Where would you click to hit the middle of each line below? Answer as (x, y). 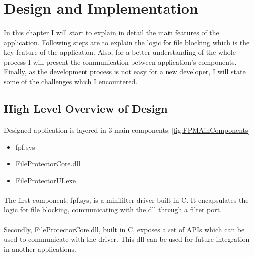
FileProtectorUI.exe (46, 180)
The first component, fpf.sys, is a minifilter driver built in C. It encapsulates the (126, 199)
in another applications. (40, 248)
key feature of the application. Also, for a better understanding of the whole (120, 52)
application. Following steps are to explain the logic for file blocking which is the (127, 42)
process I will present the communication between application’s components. (120, 62)
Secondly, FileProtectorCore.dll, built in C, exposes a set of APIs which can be (124, 229)
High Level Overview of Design (86, 108)
